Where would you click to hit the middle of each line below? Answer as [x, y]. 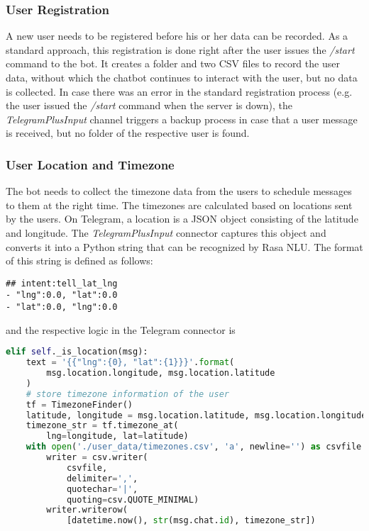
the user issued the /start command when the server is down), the [149, 105]
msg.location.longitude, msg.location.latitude [161, 373]
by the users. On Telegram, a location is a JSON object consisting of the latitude [182, 219]
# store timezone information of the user [127, 394]
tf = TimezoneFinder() [79, 404]
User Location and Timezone [90, 164]
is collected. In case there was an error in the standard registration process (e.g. [179, 91]
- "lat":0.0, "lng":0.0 [62, 307]
